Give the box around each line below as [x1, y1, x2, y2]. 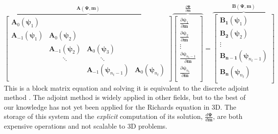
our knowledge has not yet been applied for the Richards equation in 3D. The [4, 101, 236, 112]
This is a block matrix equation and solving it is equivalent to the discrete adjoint [4, 82, 249, 93]
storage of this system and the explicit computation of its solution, [4, 111, 203, 121]
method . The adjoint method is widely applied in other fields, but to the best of [4, 92, 246, 102]
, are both [213, 111, 243, 121]
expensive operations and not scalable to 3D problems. [4, 121, 168, 131]
